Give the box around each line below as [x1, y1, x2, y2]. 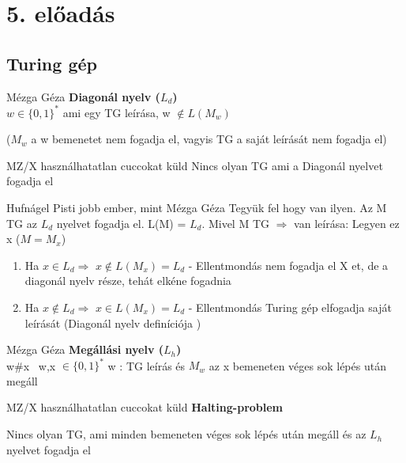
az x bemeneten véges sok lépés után [209, 357, 386, 374]
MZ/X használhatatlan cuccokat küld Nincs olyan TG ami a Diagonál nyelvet [6, 157, 383, 173]
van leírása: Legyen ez [294, 214, 400, 231]
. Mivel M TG [201, 214, 270, 231]
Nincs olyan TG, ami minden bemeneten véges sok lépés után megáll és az [6, 426, 367, 442]
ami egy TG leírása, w [62, 104, 171, 120]
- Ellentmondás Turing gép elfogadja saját [188, 299, 392, 316]
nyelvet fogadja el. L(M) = [56, 214, 186, 231]
